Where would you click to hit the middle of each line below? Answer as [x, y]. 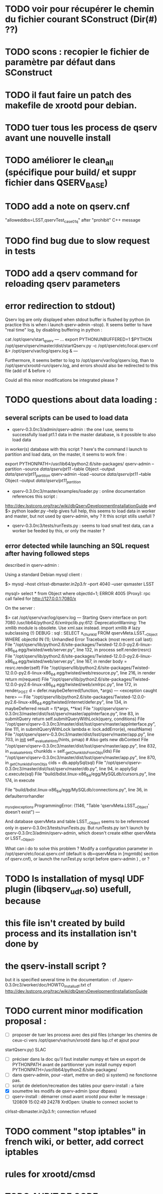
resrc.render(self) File [27, 668]
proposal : [26, 1021]
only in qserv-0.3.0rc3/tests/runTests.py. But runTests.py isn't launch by [77, 828]
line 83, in [129, 713]
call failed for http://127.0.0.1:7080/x [41, 599]
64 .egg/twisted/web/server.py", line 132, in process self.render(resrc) [82, 650]
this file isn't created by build [65, 923]
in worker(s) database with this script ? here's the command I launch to [76, 449]
